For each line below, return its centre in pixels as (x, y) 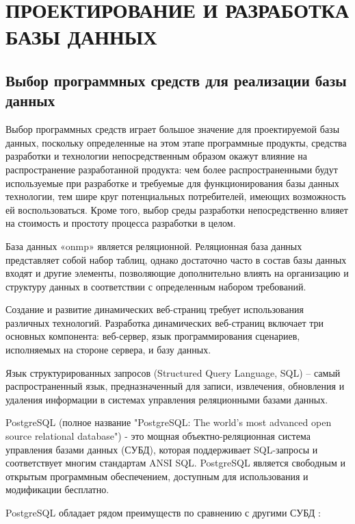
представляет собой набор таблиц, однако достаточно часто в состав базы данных (176, 259)
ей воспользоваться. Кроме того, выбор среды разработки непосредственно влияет (177, 209)
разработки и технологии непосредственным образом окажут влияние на (157, 156)
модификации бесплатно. (57, 489)
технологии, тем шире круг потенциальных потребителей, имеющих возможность (176, 196)
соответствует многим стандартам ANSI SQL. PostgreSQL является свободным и (175, 463)
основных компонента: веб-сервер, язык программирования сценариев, (153, 336)
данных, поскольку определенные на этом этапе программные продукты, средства (176, 142)
